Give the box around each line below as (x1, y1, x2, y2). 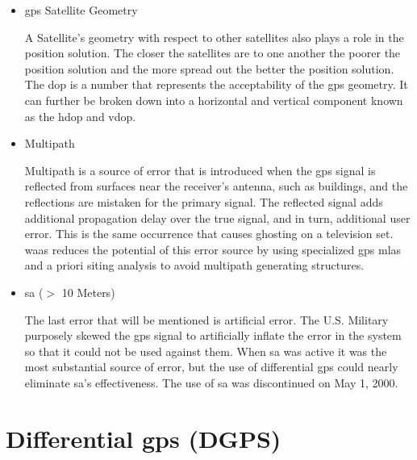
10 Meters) (61, 283, 115, 300)
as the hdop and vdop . (24, 107, 136, 124)
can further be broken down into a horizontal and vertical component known (24, 91, 403, 108)
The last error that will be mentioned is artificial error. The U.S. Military (24, 311, 389, 328)
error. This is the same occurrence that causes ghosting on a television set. (24, 225, 394, 242)
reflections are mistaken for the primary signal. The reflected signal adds (24, 193, 383, 210)
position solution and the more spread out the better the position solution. (24, 60, 394, 77)
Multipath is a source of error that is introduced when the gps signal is (24, 161, 376, 178)
